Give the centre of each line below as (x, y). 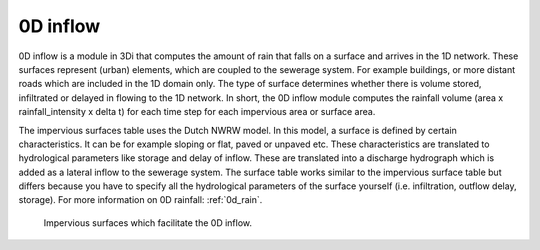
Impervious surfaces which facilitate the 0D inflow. (148, 222)
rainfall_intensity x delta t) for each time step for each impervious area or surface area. (197, 112)
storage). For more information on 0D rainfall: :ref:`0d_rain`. (140, 200)
